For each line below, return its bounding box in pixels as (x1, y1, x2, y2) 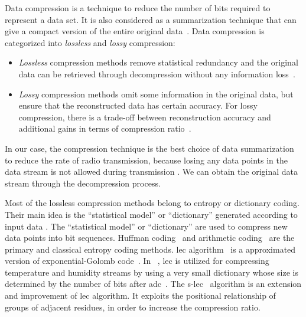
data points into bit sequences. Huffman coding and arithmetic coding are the (5, 231, 295, 244)
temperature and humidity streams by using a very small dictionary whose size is (5, 266, 298, 278)
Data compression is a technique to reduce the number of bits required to (5, 2, 271, 14)
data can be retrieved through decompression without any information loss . (18, 67, 295, 80)
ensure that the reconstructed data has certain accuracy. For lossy (18, 99, 258, 112)
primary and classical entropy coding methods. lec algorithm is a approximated (5, 243, 296, 255)
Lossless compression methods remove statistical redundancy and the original (18, 56, 298, 68)
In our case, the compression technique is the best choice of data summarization (5, 142, 294, 154)
